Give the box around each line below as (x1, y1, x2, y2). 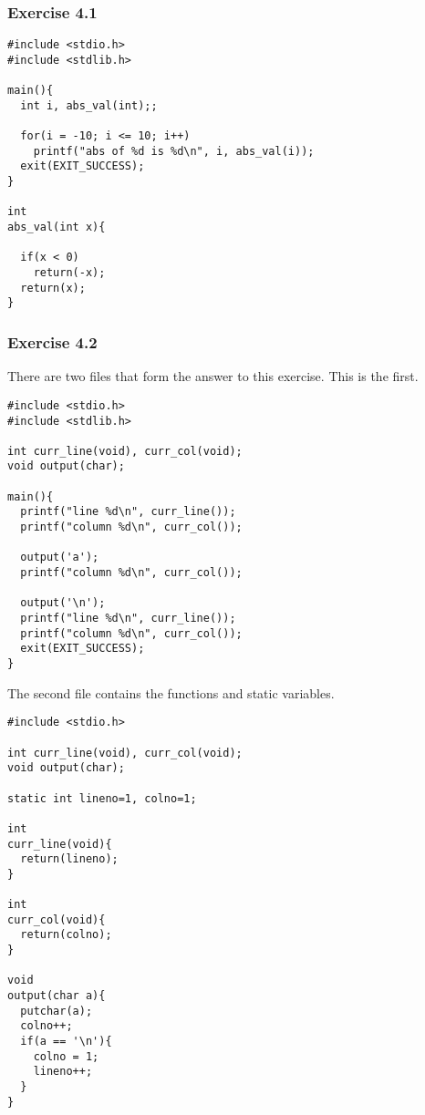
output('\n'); (20, 596, 106, 610)
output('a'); (20, 551, 99, 564)
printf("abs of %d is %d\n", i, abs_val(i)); (33, 144, 315, 158)
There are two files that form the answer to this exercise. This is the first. (7, 367, 419, 386)
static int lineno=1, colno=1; (7, 791, 197, 805)
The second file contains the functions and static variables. (7, 683, 335, 702)
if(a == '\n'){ (20, 1035, 112, 1048)
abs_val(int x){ (7, 221, 106, 234)
